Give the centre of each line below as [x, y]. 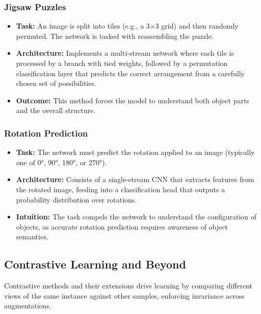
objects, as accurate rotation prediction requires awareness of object [122, 226]
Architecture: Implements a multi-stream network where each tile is [125, 53]
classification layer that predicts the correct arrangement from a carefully [130, 73]
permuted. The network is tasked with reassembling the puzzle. [115, 36]
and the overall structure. [56, 110]
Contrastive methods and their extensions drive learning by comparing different [128, 286]
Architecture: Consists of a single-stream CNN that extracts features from [135, 179]
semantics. [32, 237]
